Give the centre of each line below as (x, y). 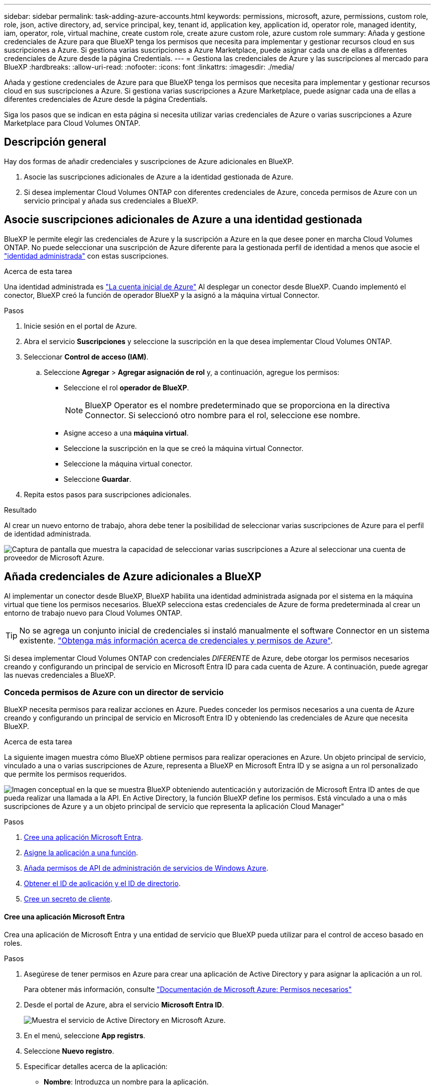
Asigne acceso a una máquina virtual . (126, 433)
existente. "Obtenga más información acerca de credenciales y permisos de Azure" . (176, 640)
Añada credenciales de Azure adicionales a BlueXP (133, 577)
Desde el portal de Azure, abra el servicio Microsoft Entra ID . (124, 1004)
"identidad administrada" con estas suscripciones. (86, 256)
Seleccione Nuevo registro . (69, 1051)
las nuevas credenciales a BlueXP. (60, 675)
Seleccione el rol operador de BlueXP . (126, 387)
